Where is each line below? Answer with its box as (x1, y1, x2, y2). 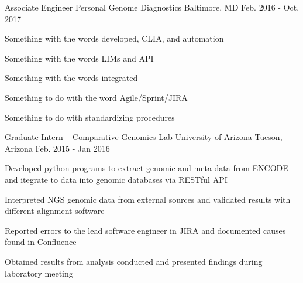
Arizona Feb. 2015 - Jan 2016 (5, 142, 110, 154)
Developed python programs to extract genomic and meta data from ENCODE (5, 162, 288, 174)
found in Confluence (5, 236, 77, 248)
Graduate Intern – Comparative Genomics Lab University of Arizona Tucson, (5, 131, 283, 143)
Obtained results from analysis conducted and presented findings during (5, 255, 263, 267)
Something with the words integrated (5, 71, 138, 84)
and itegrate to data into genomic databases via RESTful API (5, 173, 228, 185)
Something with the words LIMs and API (5, 52, 154, 64)
